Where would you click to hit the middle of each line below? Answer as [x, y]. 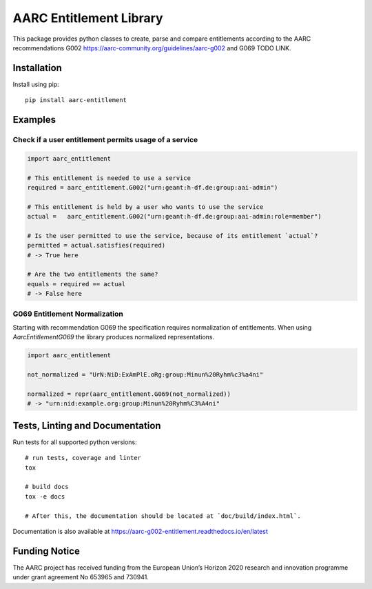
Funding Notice [46, 551]
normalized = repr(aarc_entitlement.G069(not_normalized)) [129, 394]
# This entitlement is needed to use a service [109, 178]
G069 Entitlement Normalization [68, 314]
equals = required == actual [76, 284]
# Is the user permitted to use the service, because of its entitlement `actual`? [173, 236]
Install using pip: [36, 84]
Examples [34, 120]
